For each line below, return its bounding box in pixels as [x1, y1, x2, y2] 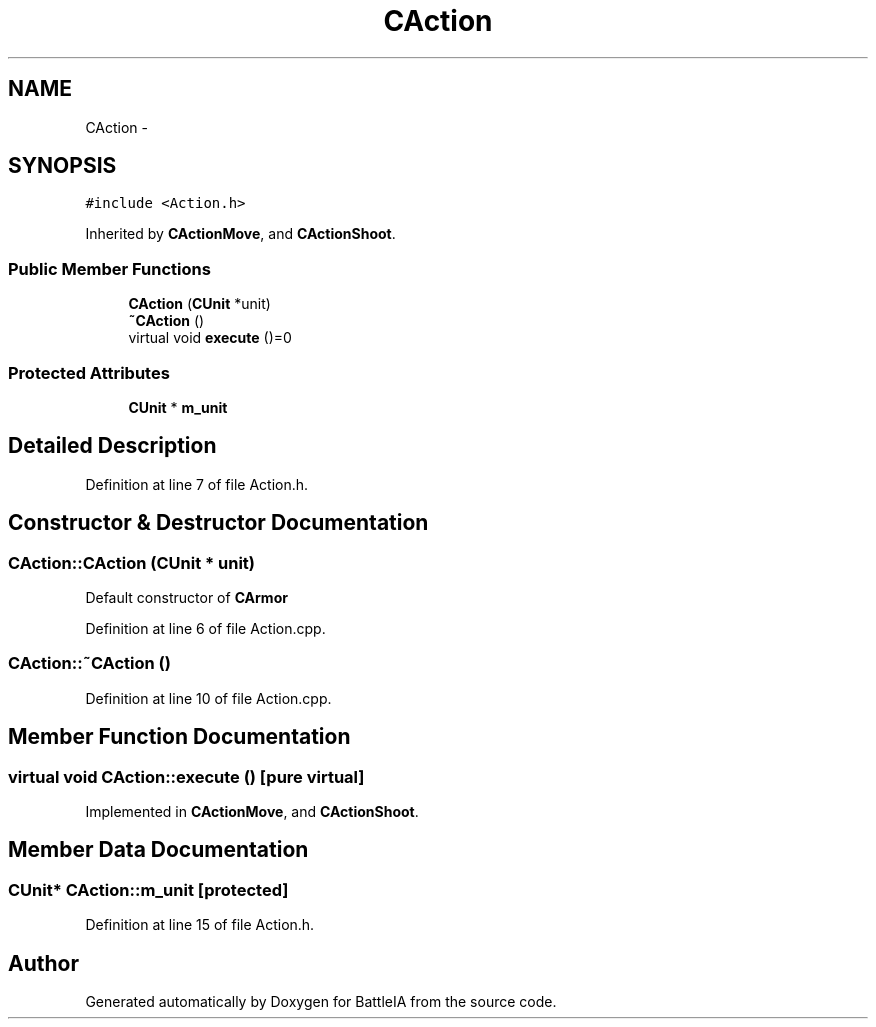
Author [8, 950, 79, 976]
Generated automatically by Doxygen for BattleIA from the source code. [85, 993, 557, 1011]
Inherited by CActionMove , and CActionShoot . [85, 225, 396, 243]
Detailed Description [8, 433, 217, 459]
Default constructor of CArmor [85, 589, 288, 606]
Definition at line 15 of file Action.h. [85, 916, 315, 934]
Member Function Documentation [8, 724, 351, 750]
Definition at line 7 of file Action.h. [85, 475, 309, 493]
